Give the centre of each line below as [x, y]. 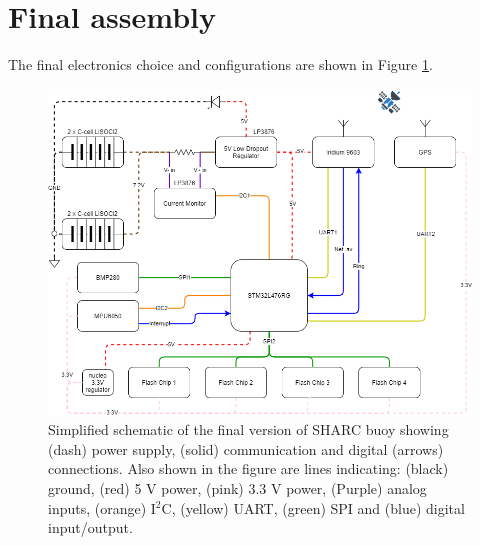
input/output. [90, 527]
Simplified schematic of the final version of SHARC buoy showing [248, 429]
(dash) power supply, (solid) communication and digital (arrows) [246, 448]
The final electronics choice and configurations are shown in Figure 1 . [220, 64]
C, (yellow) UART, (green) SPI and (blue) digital [313, 507]
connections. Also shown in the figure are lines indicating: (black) [248, 468]
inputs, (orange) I [102, 507]
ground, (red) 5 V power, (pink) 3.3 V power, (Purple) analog [237, 487]
